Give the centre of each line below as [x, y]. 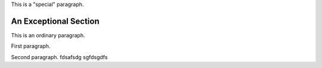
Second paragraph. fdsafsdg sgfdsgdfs [59, 57]
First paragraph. [31, 46]
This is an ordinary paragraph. [48, 35]
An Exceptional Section [55, 21]
